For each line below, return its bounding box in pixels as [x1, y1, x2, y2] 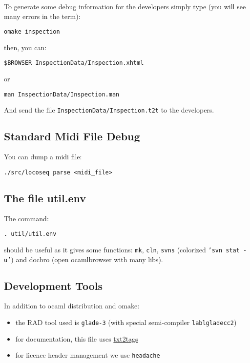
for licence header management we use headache [15, 350, 160, 360]
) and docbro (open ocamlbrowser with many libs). [11, 254, 163, 264]
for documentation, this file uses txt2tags [15, 333, 138, 344]
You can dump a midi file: [4, 152, 82, 162]
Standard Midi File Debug [4, 129, 140, 144]
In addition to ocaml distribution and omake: [4, 301, 140, 311]
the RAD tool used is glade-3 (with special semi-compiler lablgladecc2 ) [15, 317, 237, 327]
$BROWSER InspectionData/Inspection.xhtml [4, 59, 144, 67]
